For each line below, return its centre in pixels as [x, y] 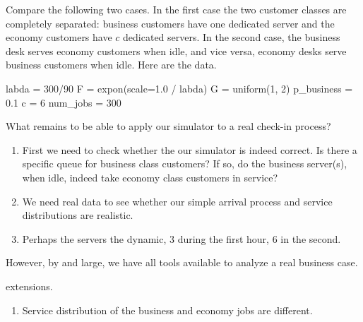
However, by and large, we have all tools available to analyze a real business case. [182, 262]
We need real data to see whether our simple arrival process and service [177, 201]
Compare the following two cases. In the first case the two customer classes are [176, 9]
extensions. [29, 286]
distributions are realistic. [78, 215]
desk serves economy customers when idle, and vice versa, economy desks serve [176, 50]
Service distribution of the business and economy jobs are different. [167, 310]
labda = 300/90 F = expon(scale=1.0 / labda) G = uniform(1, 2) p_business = [179, 88]
